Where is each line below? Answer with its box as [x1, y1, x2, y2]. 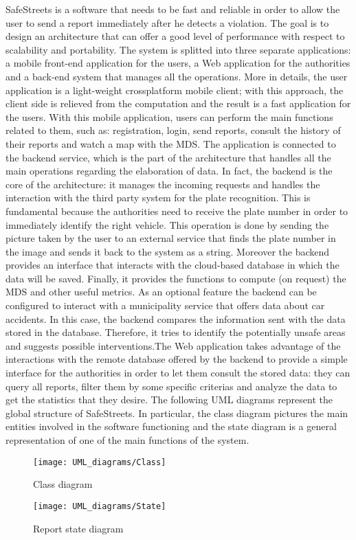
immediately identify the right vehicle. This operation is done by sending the [5, 217, 329, 232]
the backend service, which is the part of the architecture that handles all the [5, 150, 331, 164]
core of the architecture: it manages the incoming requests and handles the [5, 177, 320, 191]
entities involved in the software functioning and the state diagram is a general [5, 419, 337, 434]
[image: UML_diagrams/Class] [33, 457, 166, 467]
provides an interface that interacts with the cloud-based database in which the [5, 258, 340, 272]
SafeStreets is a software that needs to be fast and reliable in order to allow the [5, 2, 340, 16]
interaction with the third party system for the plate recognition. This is [5, 190, 311, 205]
